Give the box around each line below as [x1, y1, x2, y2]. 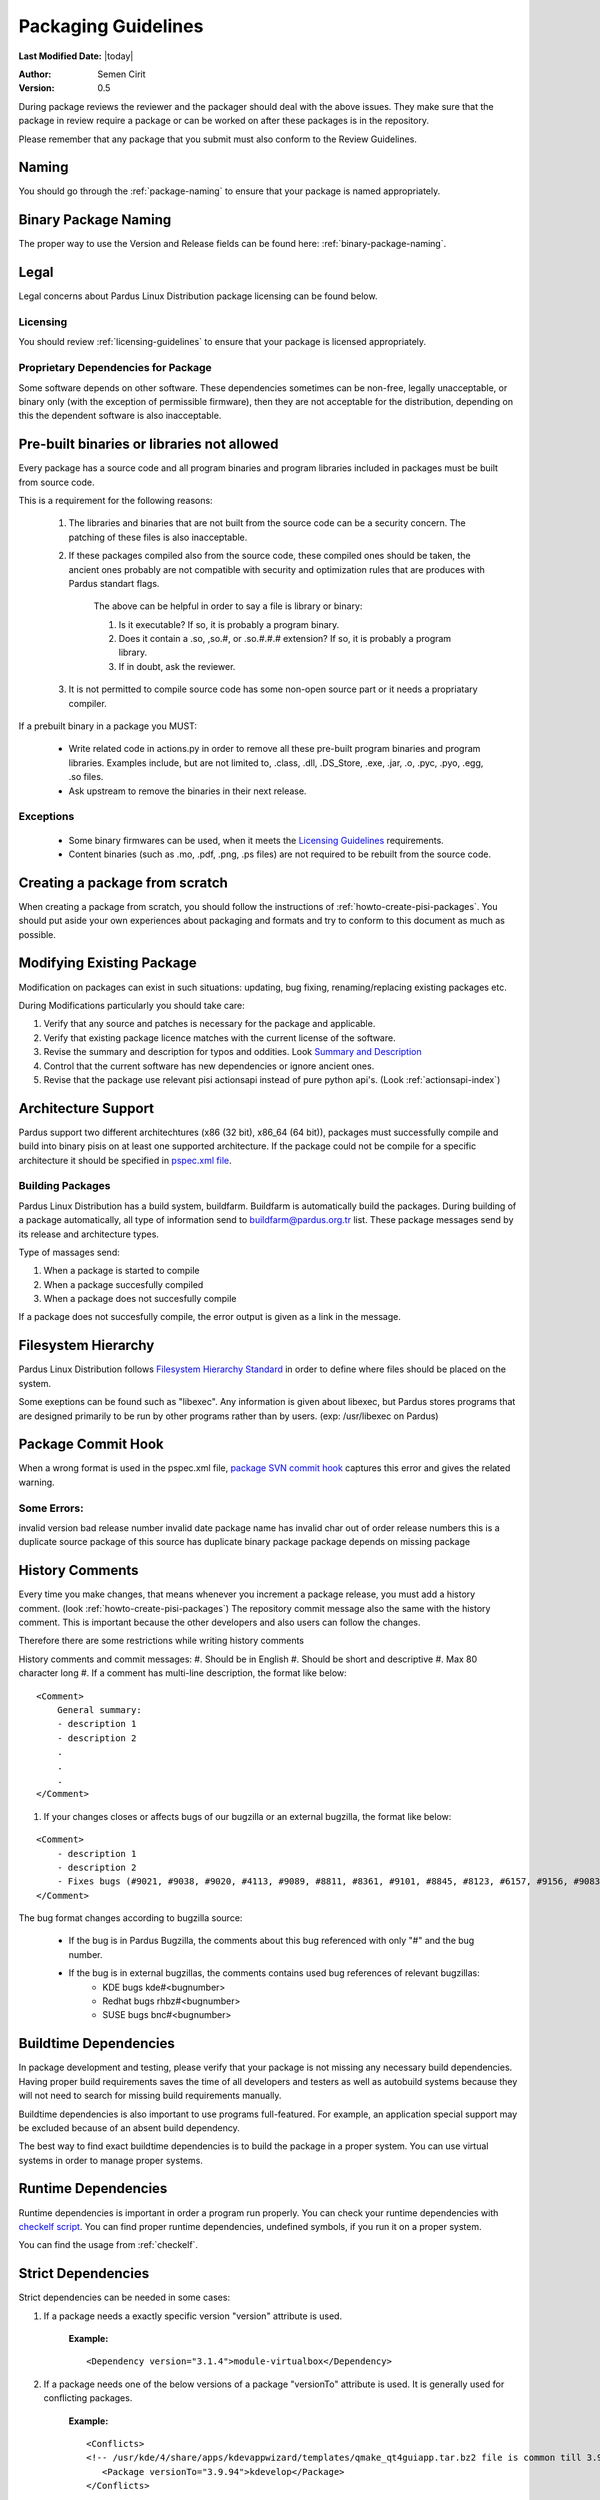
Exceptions [18, 810, 75, 824]
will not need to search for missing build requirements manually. [18, 2090, 282, 2102]
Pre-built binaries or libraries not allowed [18, 436, 279, 453]
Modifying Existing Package [18, 955, 197, 972]
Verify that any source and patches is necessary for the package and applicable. [43, 1018, 376, 1030]
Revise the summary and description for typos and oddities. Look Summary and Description [43, 1046, 422, 1058]
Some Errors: [18, 1501, 84, 1515]
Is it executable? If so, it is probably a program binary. [118, 618, 340, 630]
